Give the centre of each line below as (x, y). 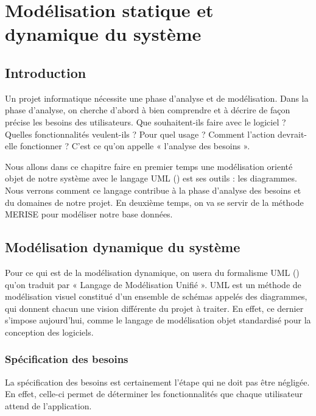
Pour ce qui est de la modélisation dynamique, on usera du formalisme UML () (152, 272)
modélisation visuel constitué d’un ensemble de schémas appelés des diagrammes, (156, 296)
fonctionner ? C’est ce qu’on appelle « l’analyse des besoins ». (135, 146)
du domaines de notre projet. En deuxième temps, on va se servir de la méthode (154, 202)
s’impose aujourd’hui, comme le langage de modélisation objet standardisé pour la (158, 320)
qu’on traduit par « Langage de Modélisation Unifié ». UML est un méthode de (153, 284)
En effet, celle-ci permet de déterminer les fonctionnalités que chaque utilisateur (154, 394)
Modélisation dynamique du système (123, 247)
